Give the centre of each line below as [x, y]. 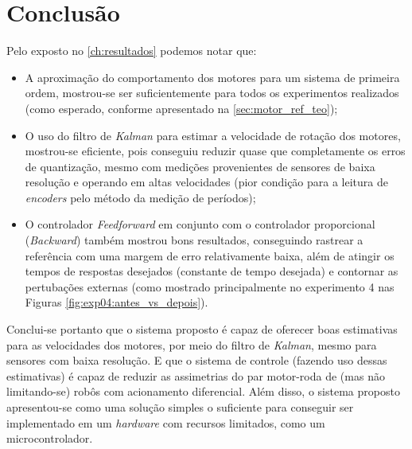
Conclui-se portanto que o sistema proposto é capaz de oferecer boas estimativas [202, 329]
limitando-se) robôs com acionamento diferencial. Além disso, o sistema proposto [203, 391]
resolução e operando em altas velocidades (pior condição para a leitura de [206, 182]
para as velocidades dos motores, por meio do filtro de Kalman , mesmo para [192, 344]
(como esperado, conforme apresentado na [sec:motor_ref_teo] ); [181, 108]
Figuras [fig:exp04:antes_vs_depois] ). [117, 302]
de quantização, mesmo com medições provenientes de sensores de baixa [200, 166]
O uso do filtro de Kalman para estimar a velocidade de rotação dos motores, [213, 135]
